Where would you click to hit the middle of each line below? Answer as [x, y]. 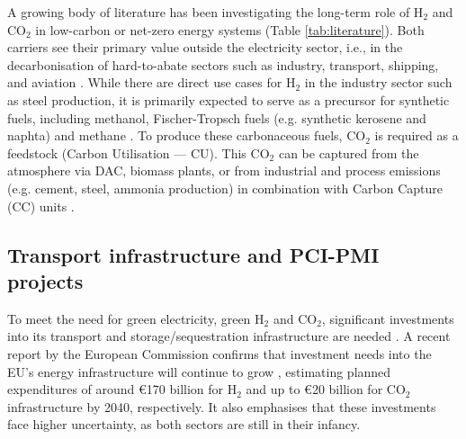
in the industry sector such [378, 82]
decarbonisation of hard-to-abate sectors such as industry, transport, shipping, [223, 64]
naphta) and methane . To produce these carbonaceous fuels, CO [187, 135]
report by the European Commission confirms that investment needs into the [220, 353]
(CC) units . [41, 206]
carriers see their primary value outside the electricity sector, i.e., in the [205, 47]
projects [45, 280]
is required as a [417, 135]
